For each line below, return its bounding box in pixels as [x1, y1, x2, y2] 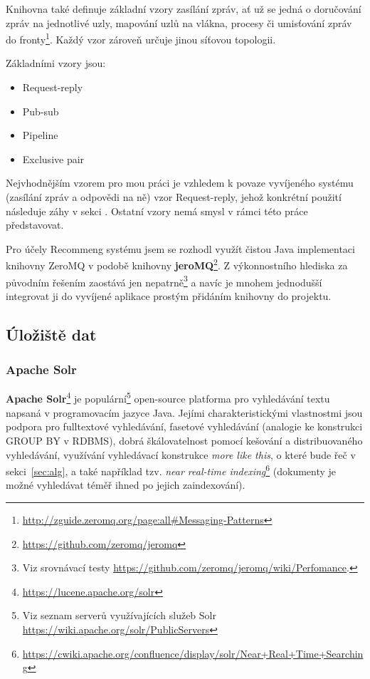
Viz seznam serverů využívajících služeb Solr [22, 608, 216, 623]
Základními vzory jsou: [6, 56, 106, 71]
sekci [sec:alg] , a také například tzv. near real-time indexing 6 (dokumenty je [6, 462, 337, 478]
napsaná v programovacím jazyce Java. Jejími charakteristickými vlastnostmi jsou [6, 405, 363, 420]
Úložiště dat [6, 323, 97, 345]
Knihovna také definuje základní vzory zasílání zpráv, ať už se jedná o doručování [6, 1, 361, 16]
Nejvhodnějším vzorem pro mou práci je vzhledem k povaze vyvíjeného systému [6, 175, 354, 190]
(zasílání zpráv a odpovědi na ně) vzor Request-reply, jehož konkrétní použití [6, 190, 342, 204]
